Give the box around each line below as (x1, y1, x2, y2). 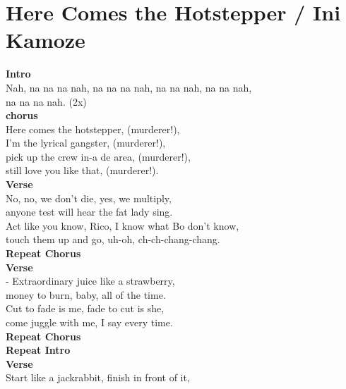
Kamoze (6, 25, 85, 54)
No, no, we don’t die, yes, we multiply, (6, 190, 172, 205)
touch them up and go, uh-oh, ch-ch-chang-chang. (6, 232, 220, 247)
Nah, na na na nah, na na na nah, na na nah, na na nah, (6, 80, 252, 94)
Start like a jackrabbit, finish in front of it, (6, 370, 190, 385)
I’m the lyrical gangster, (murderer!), (6, 135, 166, 150)
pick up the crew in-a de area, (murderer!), (6, 149, 191, 163)
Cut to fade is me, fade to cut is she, (6, 301, 165, 316)
